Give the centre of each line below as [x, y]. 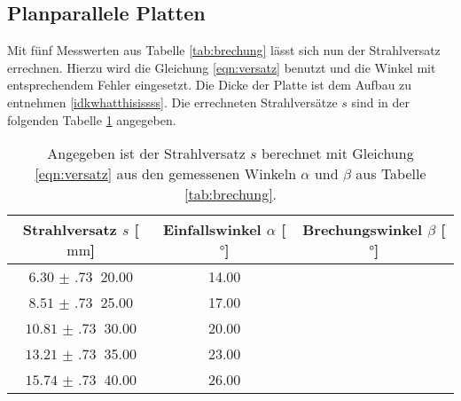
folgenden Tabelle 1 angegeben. [92, 119]
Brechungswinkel [363, 230]
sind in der [380, 102]
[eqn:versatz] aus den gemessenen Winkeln [166, 174]
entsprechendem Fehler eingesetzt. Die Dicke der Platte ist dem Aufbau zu [210, 85]
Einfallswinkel [212, 230]
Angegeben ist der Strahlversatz [146, 153]
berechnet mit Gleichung [337, 153]
